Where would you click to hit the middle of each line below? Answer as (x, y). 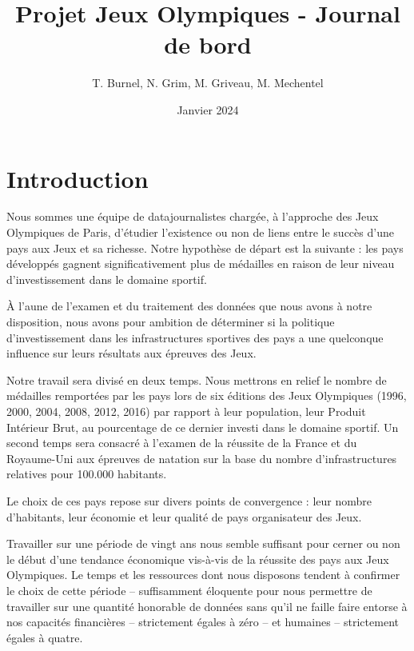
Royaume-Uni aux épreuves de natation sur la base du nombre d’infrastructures (202, 458)
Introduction (78, 178)
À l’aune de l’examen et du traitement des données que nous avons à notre (189, 306)
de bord (208, 44)
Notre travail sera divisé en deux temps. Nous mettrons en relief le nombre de (197, 379)
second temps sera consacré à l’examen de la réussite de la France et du (182, 443)
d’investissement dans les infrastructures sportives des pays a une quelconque (195, 337)
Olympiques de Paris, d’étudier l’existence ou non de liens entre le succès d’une (200, 232)
